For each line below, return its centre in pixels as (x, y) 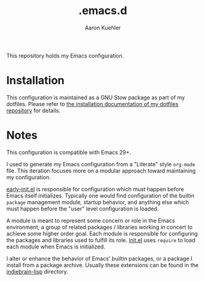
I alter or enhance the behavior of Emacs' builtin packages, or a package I (99, 258)
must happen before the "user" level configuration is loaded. (83, 209)
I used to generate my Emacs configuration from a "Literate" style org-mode (101, 164)
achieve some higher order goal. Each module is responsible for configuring (102, 233)
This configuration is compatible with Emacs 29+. (69, 152)
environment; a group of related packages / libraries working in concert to (99, 227)
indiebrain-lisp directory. (37, 271)
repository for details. (33, 110)
